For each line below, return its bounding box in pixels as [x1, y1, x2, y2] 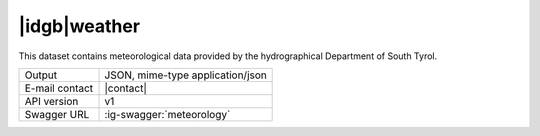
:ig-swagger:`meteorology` [104, 107, 231, 121]
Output [24, 68, 58, 82]
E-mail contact [24, 81, 94, 95]
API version [24, 94, 79, 108]
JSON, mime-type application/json [104, 68, 267, 82]
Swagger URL [24, 107, 90, 121]
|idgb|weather [18, 15, 140, 37]
